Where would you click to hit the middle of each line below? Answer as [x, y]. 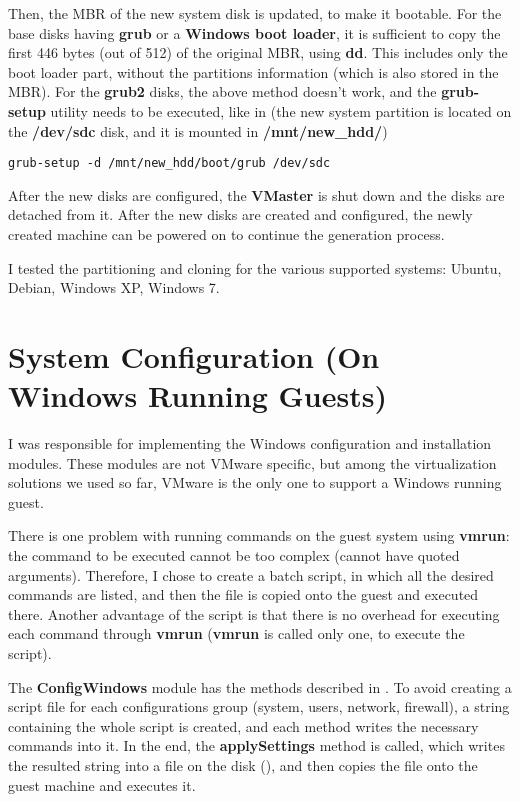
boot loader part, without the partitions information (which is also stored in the [253, 71]
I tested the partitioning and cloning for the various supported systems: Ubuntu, [255, 267]
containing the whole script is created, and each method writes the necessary [243, 725]
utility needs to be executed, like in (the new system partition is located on [281, 110]
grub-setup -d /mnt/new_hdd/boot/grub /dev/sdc [169, 163]
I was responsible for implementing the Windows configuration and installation [250, 443]
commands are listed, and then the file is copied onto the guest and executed [243, 594]
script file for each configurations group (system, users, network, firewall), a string [259, 706]
